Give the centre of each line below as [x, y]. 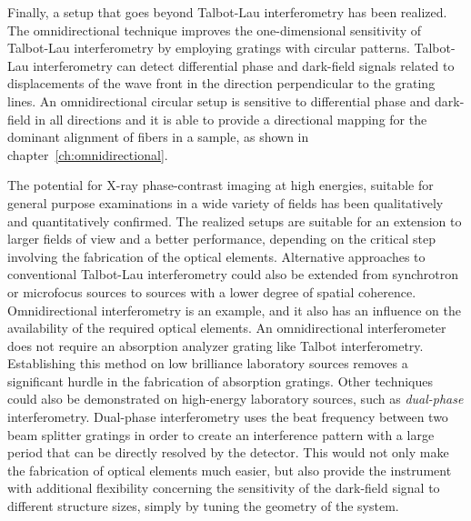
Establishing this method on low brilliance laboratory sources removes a [208, 363]
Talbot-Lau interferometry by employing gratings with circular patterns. [209, 48]
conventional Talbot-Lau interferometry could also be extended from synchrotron [233, 274]
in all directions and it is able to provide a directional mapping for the [231, 119]
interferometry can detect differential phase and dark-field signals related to [244, 65]
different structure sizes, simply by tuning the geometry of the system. [203, 506]
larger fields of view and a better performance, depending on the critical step [221, 239]
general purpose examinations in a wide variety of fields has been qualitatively [225, 202]
